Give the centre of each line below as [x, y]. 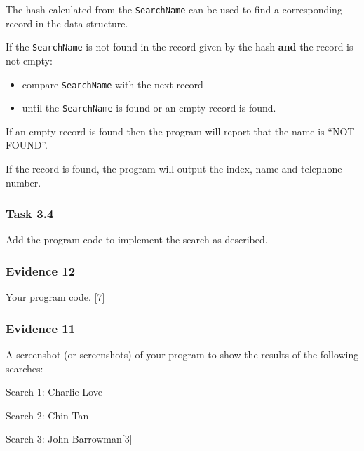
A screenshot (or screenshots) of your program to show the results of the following [182, 355]
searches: [25, 368]
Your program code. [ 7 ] [55, 297]
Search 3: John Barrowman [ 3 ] [69, 439]
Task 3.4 [30, 214]
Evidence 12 [41, 270]
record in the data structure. [67, 23]
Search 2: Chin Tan [47, 415]
